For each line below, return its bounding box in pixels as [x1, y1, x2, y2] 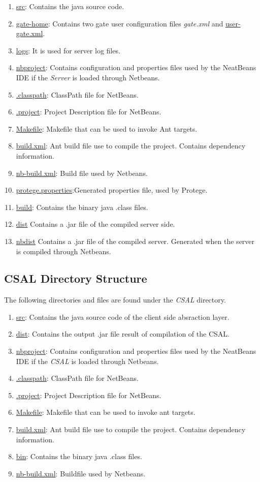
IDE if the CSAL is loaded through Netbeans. [16, 355, 159, 366]
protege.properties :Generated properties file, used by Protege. [16, 185, 208, 195]
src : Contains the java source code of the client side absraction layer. [16, 311, 230, 322]
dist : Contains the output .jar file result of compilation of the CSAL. [16, 328, 230, 339]
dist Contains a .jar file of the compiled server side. [16, 219, 175, 229]
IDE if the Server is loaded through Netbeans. [16, 72, 160, 82]
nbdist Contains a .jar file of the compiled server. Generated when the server [16, 235, 255, 246]
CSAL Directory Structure [4, 270, 147, 286]
